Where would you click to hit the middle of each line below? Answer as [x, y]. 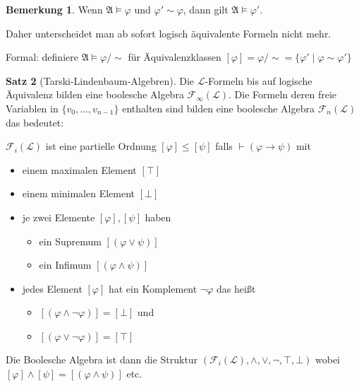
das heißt [236, 288]
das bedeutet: [35, 122]
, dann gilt [206, 9]
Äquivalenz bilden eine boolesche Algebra [95, 94]
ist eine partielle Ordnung [101, 146]
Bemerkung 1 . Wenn [54, 9]
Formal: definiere [42, 57]
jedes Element [52, 288]
